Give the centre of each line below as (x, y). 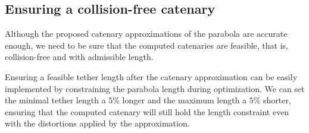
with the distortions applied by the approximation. (97, 123)
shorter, (277, 100)
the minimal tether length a (55, 100)
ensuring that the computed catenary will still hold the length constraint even (147, 111)
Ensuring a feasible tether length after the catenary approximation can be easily (151, 76)
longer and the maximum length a (185, 100)
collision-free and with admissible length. (79, 57)
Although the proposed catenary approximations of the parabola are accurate (146, 34)
